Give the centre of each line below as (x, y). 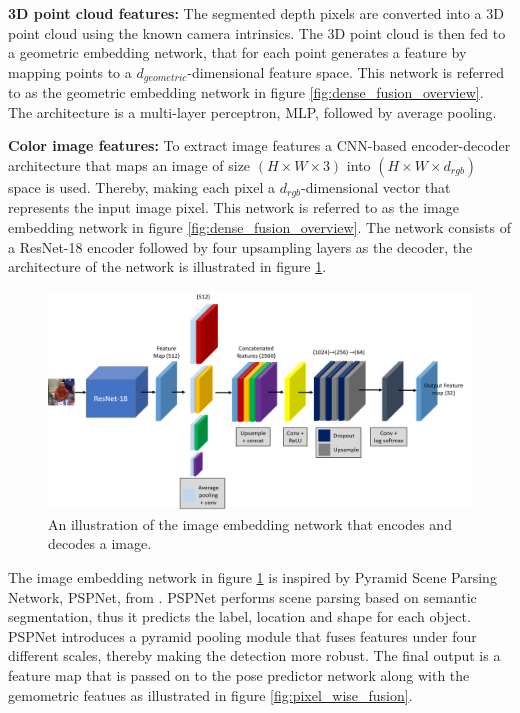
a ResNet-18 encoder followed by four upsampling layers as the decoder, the (240, 246)
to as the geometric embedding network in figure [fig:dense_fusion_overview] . (246, 92)
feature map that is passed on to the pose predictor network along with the (239, 675)
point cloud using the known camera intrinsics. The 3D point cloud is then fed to (257, 32)
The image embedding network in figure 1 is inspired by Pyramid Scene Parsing (252, 577)
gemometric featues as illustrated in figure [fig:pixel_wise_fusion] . (210, 694)
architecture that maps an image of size (129, 165)
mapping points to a (70, 71)
